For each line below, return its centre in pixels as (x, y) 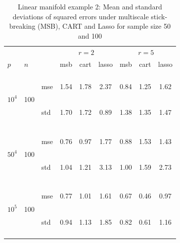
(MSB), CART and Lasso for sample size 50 (104, 26)
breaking (22, 26)
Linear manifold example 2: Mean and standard (90, 6)
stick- (159, 16)
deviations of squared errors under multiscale (81, 16)
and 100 (90, 35)
